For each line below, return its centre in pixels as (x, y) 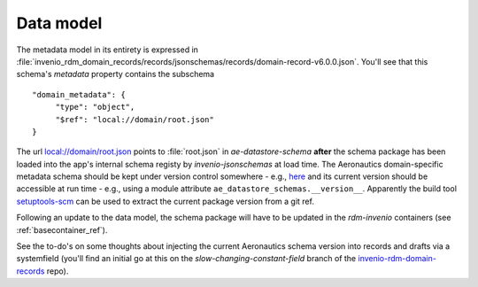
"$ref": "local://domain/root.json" (135, 119)
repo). (58, 271)
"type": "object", (95, 107)
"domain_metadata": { (79, 94)
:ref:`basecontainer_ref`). (62, 229)
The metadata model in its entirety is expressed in (108, 50)
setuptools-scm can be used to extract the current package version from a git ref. (165, 201)
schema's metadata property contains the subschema (116, 74)
